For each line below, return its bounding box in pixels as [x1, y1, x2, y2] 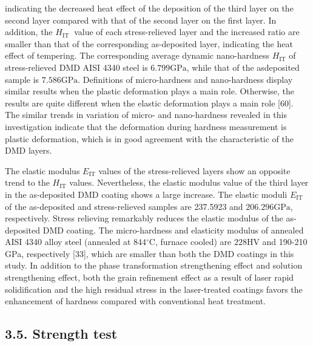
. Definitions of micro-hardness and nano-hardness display [78, 73, 293, 85]
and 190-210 [262, 235, 308, 248]
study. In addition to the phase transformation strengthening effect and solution [5, 259, 303, 272]
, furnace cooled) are [155, 235, 232, 248]
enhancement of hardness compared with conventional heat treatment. [5, 295, 266, 307]
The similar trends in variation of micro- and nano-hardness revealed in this [5, 108, 287, 121]
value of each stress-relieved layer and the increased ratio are [74, 25, 300, 38]
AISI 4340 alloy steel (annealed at [5, 235, 131, 248]
